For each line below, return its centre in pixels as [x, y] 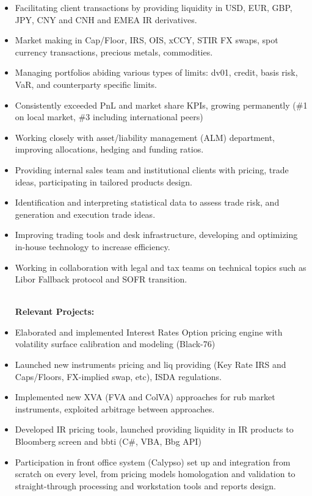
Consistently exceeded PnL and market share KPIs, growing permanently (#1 [161, 105]
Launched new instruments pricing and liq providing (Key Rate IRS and [151, 365]
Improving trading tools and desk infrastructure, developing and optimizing [156, 235]
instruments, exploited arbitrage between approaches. [115, 408]
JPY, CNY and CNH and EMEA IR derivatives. [106, 19]
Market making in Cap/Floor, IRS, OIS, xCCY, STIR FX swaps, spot [147, 40]
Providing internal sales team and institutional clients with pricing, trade [152, 169]
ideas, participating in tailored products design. [103, 182]
